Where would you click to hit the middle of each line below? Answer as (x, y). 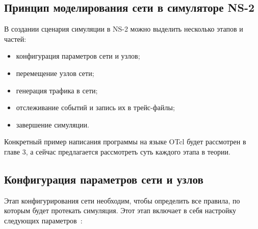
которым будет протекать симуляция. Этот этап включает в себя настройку (120, 210)
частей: (15, 39)
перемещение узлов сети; (55, 73)
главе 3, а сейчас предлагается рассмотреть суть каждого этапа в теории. (117, 151)
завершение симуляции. (53, 124)
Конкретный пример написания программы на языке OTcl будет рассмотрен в (125, 142)
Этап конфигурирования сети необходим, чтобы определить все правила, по (122, 200)
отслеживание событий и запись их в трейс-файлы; (95, 107)
